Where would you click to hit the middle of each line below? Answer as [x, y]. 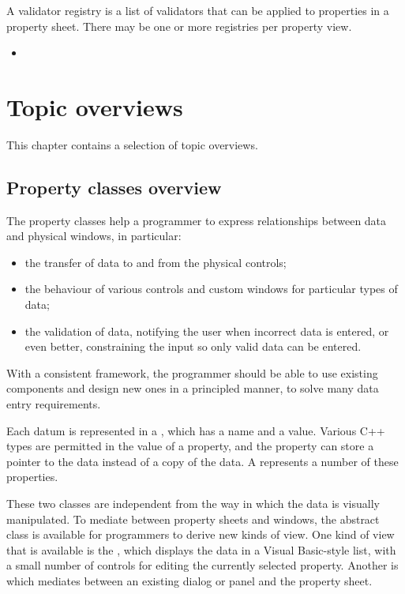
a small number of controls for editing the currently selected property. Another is [202, 565]
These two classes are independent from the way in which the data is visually [193, 504]
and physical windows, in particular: [94, 236]
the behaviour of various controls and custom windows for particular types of [211, 289]
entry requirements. [54, 404]
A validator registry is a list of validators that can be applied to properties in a [198, 10]
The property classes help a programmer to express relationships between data [197, 220]
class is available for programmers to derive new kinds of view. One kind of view [201, 534]
